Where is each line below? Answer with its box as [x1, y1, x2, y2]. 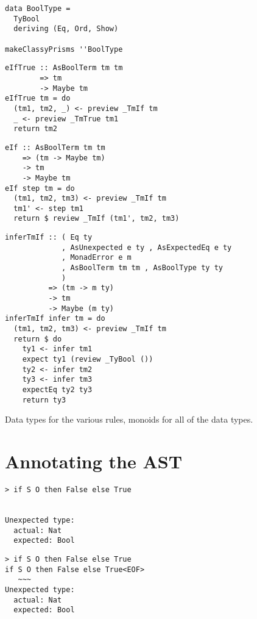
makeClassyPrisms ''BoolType [5, 45, 123, 54]
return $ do [13, 334, 62, 343]
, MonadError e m [62, 253, 132, 262]
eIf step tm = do [5, 184, 75, 193]
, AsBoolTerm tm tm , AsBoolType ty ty [62, 263, 223, 273]
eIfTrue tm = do [5, 94, 71, 103]
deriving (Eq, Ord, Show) [13, 24, 119, 34]
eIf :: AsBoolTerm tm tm [5, 143, 105, 152]
